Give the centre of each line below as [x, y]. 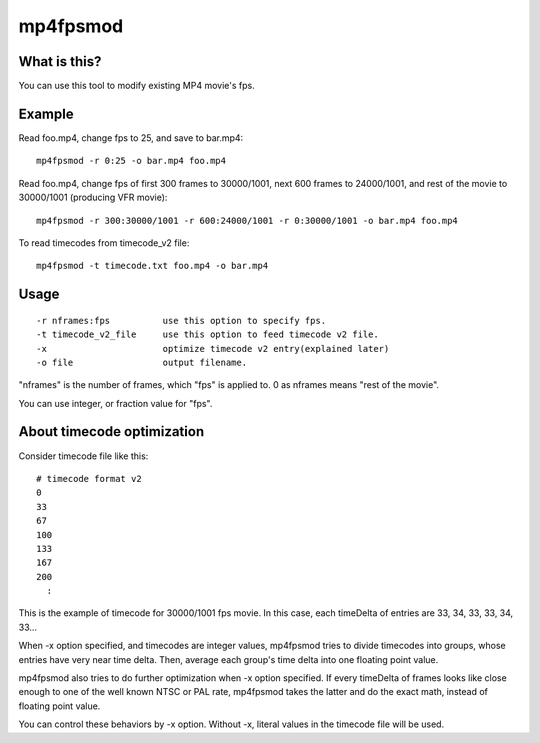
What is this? [60, 61]
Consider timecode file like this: [83, 456]
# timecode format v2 [89, 478]
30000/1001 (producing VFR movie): [93, 197]
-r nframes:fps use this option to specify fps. [181, 320]
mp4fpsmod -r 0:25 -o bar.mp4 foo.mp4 [131, 161]
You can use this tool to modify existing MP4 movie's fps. [136, 86]
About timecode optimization [111, 431]
